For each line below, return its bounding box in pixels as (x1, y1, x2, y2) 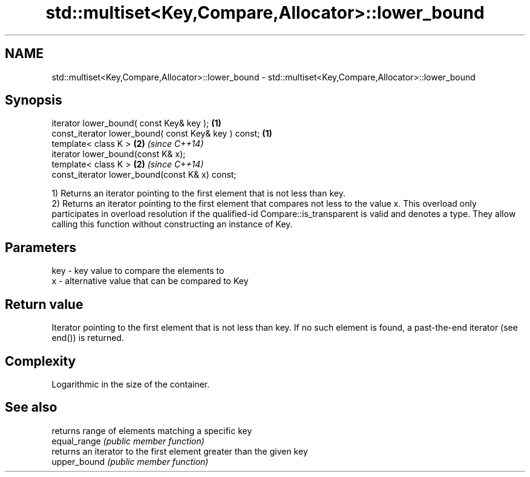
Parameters (5, 239, 76, 255)
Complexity (5, 353, 76, 369)
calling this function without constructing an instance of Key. (51, 219, 293, 230)
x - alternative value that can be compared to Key (51, 276, 249, 287)
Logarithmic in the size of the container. (51, 378, 210, 389)
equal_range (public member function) (51, 435, 204, 446)
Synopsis (5, 92, 62, 108)
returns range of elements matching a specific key (51, 425, 252, 436)
